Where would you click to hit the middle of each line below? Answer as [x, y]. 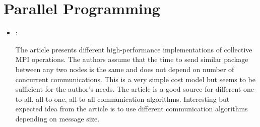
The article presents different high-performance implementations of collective [134, 49]
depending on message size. [57, 118]
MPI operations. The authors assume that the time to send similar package [132, 59]
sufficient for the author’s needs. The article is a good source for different [128, 89]
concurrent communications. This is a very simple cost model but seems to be [135, 79]
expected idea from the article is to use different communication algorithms [132, 109]
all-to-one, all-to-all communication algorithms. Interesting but [133, 99]
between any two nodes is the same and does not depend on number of [125, 69]
